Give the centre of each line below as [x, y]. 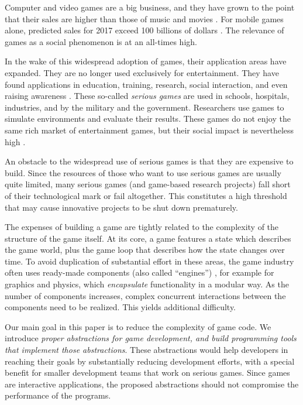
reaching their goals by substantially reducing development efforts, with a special [150, 361]
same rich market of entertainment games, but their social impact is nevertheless [149, 130]
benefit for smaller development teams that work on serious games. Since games [147, 373]
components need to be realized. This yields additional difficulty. [120, 307]
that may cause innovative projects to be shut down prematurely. [121, 207]
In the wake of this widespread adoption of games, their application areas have [146, 61]
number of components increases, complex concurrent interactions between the [145, 295]
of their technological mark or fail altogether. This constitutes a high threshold [146, 195]
